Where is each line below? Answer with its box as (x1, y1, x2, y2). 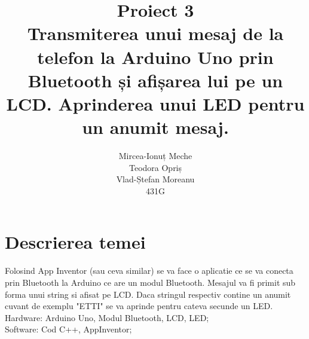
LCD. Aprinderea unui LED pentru (6, 91, 305, 115)
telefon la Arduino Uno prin (37, 44, 274, 69)
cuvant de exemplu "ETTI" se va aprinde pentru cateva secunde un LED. (5, 300, 273, 312)
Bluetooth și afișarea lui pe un (27, 68, 283, 92)
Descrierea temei (5, 230, 146, 254)
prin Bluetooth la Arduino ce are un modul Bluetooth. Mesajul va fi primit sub (5, 276, 296, 288)
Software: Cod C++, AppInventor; (5, 323, 132, 335)
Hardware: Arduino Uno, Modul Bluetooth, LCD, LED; (5, 311, 209, 323)
